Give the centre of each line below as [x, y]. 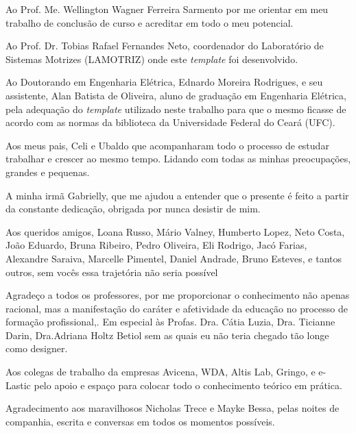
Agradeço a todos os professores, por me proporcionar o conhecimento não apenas [178, 295]
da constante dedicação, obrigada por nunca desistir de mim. [133, 209]
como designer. [37, 348]
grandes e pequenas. [48, 172]
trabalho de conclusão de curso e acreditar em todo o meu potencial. [150, 22]
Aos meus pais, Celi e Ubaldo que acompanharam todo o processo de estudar [167, 145]
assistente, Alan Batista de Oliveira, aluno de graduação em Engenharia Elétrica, [176, 95]
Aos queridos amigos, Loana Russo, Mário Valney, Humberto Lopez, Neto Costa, [175, 231]
